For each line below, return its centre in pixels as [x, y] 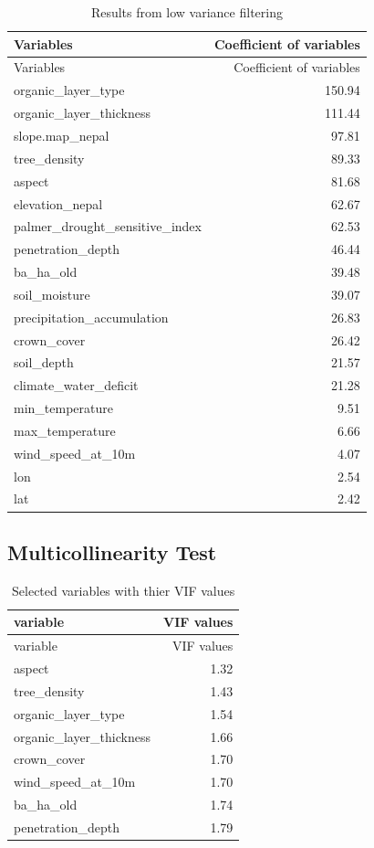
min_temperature [63, 408]
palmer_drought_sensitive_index [108, 226]
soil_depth [44, 362]
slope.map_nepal [62, 135]
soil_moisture [52, 294]
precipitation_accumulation [91, 317]
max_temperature [65, 430]
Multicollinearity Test [112, 551]
